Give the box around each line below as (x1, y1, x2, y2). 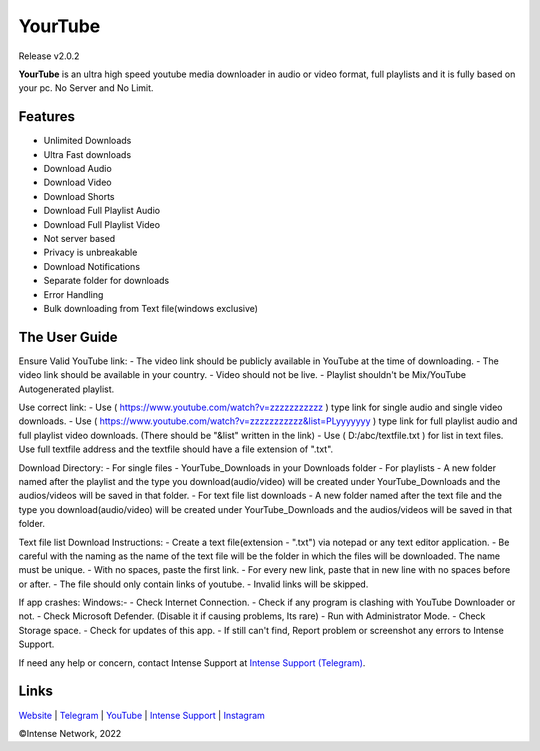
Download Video (43, 176, 112, 189)
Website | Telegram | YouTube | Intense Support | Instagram (18, 709, 265, 721)
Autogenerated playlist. (18, 383, 115, 395)
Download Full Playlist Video (43, 218, 160, 230)
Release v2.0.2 (18, 50, 80, 62)
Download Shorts (43, 190, 115, 202)
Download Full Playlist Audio (43, 205, 160, 217)
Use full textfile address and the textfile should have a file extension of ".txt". (18, 443, 334, 455)
